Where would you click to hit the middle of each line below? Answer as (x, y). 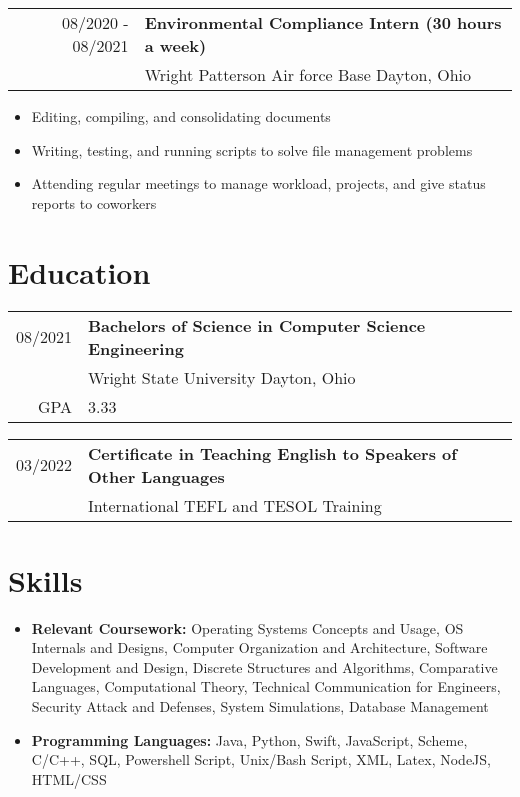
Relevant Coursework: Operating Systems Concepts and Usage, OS (247, 627)
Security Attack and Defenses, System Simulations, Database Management (260, 706)
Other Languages (156, 476)
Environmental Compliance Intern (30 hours (323, 22)
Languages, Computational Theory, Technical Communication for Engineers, (266, 686)
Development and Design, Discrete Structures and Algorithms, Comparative (264, 666)
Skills (45, 579)
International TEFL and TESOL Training (235, 505)
